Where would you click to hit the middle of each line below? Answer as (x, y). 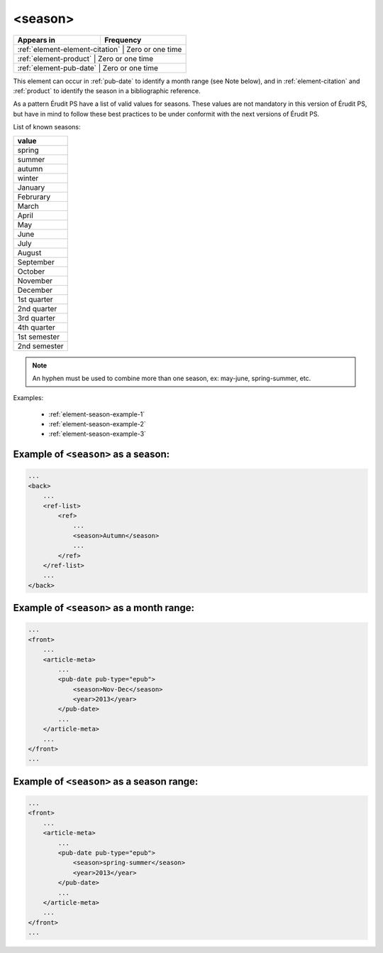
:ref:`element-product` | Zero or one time (85, 58)
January (31, 187)
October (31, 271)
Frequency (123, 40)
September (36, 262)
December (35, 290)
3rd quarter (37, 318)
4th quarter (37, 327)
